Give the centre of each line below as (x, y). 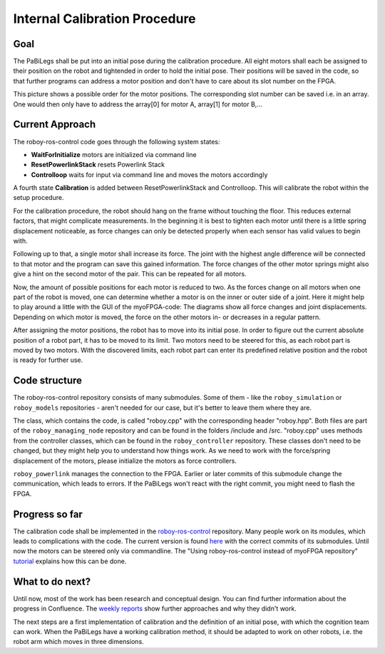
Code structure (47, 381)
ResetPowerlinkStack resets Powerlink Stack (98, 165)
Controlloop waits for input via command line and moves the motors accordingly (149, 174)
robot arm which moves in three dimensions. (78, 642)
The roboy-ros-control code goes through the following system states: (117, 141)
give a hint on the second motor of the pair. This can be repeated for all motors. (130, 274)
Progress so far (48, 514)
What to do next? (52, 582)
